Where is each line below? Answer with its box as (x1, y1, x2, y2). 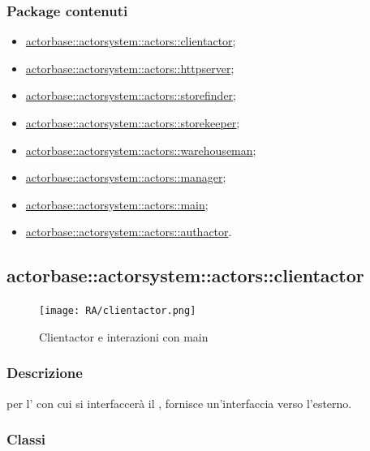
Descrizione (6, 363, 83, 383)
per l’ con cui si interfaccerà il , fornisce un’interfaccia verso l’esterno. (6, 394, 352, 411)
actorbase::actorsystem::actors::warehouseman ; (25, 141, 256, 158)
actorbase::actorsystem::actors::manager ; (25, 169, 226, 186)
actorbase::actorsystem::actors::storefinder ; (25, 87, 237, 104)
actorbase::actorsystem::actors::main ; (25, 195, 209, 213)
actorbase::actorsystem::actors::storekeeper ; (25, 114, 240, 131)
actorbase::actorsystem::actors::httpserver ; (25, 59, 234, 76)
